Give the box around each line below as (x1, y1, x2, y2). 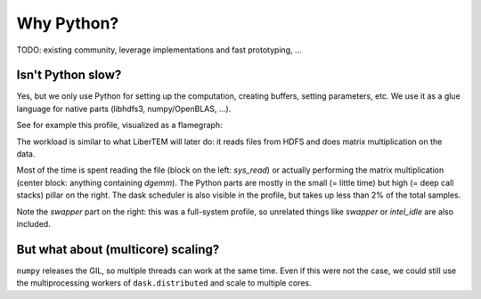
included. (16, 218, 51, 229)
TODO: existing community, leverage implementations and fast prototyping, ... (16, 44, 302, 55)
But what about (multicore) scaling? (16, 241, 220, 257)
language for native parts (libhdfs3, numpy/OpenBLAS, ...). (16, 103, 232, 114)
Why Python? (16, 13, 119, 33)
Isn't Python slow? (16, 68, 122, 83)
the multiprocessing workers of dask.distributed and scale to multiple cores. (16, 278, 312, 288)
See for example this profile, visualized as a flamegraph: (16, 120, 223, 131)
